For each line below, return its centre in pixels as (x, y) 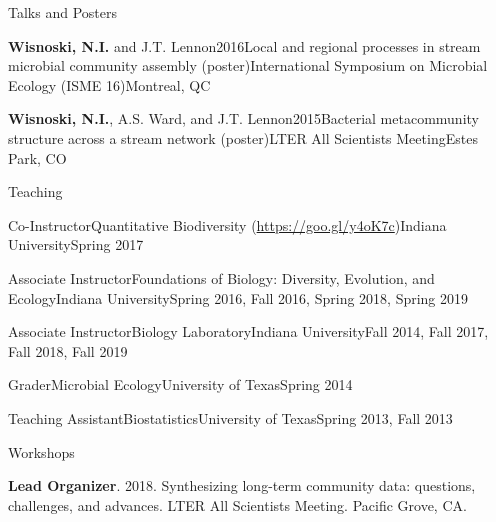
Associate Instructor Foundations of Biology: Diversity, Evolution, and (221, 277)
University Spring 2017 (76, 244)
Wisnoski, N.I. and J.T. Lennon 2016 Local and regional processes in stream (244, 45)
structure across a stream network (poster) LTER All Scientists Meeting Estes (243, 137)
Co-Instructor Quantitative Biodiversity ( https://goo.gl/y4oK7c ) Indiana (227, 224)
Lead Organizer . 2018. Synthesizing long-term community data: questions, (242, 485)
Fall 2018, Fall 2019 (68, 350)
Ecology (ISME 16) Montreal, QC (109, 84)
